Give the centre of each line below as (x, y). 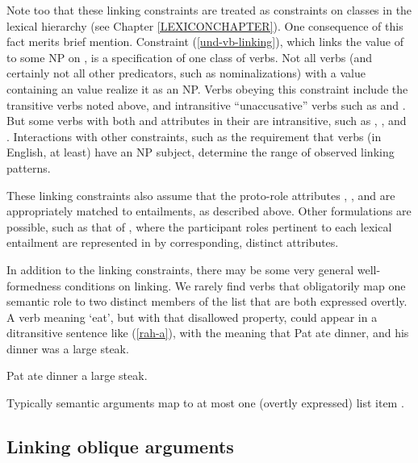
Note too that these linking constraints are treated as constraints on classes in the (209, 10)
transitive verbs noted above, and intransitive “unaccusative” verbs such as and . (206, 104)
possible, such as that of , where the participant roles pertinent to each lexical (199, 226)
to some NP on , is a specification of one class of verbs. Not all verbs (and (190, 57)
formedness (34, 285)
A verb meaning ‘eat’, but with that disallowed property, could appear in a (192, 317)
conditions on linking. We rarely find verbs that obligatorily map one (235, 285)
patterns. (29, 167)
